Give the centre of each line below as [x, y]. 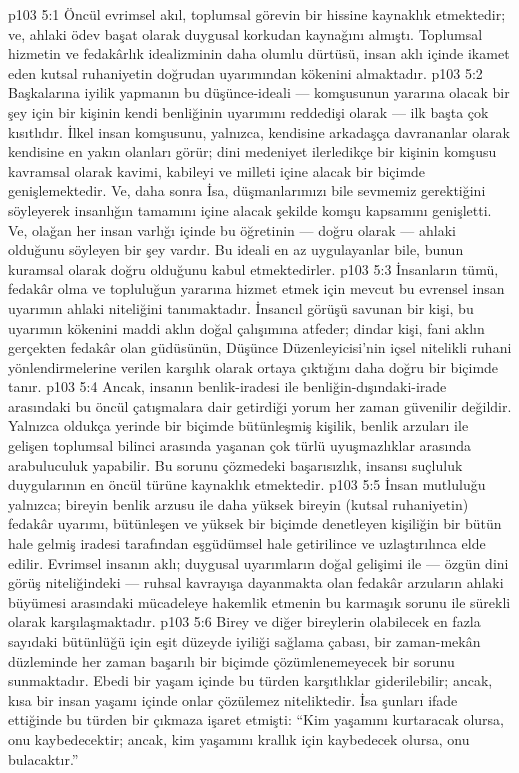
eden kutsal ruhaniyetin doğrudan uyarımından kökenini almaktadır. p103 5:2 [245, 72]
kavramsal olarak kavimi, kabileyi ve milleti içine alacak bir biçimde [217, 170]
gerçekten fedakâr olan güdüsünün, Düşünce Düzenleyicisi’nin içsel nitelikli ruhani [260, 347]
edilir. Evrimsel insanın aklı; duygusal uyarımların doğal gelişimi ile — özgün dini [258, 562]
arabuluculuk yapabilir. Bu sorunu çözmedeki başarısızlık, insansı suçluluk [235, 464]
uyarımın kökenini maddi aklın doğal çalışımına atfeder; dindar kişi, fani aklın [246, 327]
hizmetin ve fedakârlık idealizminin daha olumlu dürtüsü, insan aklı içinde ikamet [259, 53]
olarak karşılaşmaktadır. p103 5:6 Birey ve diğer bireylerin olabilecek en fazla [244, 621]
